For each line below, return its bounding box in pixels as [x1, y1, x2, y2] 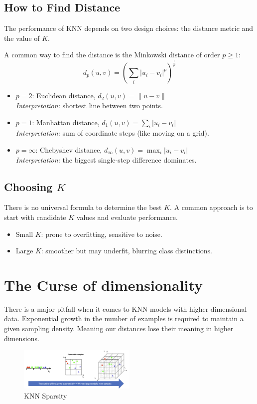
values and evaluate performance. [76, 211, 178, 222]
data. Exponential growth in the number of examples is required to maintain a [4, 313, 244, 324]
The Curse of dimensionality [4, 274, 203, 295]
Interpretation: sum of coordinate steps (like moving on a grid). [15, 128, 209, 138]
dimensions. [4, 333, 39, 343]
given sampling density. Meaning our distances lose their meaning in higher [4, 323, 234, 333]
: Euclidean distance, [32, 90, 96, 101]
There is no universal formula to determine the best [4, 202, 162, 212]
